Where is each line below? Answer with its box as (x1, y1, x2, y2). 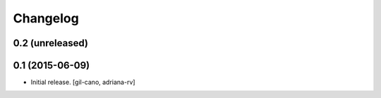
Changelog (13, 10, 79, 26)
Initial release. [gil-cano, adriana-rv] (30, 78, 135, 87)
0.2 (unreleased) (13, 37, 88, 49)
